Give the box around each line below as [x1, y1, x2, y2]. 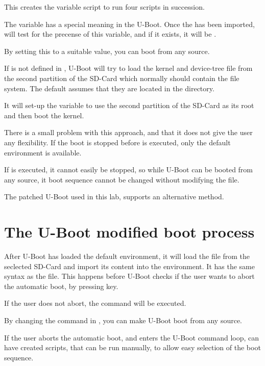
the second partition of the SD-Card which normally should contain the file [4, 72, 239, 83]
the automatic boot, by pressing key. [4, 280, 118, 291]
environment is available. [4, 147, 82, 158]
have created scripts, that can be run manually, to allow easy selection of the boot [4, 342, 261, 353]
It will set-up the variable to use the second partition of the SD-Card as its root [4, 100, 254, 111]
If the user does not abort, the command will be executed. [4, 298, 186, 308]
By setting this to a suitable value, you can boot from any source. [4, 45, 210, 56]
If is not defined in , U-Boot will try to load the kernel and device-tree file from [4, 63, 253, 73]
